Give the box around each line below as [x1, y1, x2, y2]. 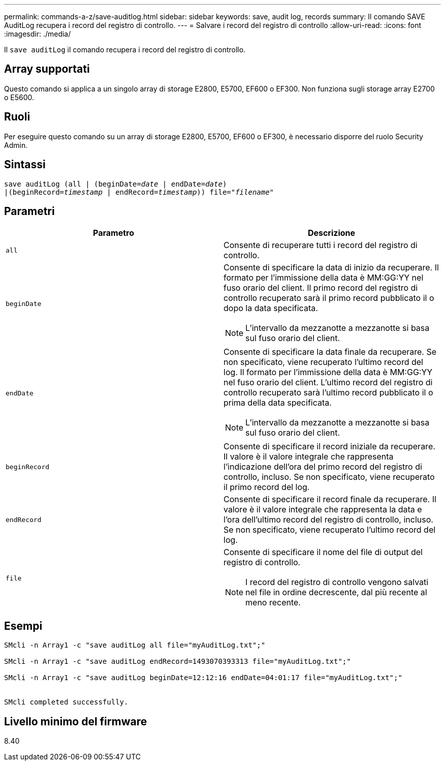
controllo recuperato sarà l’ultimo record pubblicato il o [224, 387, 433, 398]
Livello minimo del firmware [4, 715, 147, 728]
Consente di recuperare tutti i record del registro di [224, 240, 418, 251]
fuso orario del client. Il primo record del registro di [224, 283, 418, 293]
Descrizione [307, 228, 356, 238]
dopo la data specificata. [224, 303, 318, 314]
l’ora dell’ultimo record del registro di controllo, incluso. [224, 514, 433, 525]
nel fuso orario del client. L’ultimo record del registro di [224, 377, 433, 388]
